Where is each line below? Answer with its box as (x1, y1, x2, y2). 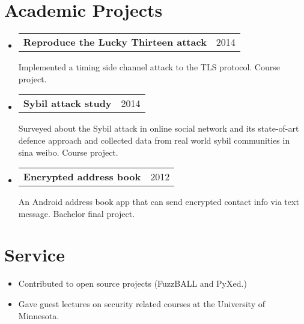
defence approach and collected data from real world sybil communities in (18, 133, 290, 146)
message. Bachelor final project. (18, 207, 135, 219)
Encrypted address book (23, 170, 141, 184)
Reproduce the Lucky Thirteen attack (23, 35, 207, 49)
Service (4, 242, 65, 267)
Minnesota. (18, 309, 59, 322)
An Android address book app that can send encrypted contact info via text (18, 195, 299, 208)
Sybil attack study (23, 96, 112, 111)
